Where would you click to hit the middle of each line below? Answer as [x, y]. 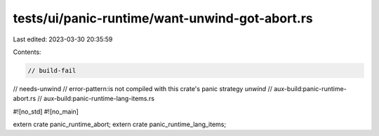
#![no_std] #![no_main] [46, 111]
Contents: [27, 52]
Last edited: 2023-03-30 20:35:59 [63, 39]
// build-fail [52, 70]
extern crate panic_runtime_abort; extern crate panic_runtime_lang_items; [120, 124]
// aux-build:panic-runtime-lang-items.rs [96, 99]
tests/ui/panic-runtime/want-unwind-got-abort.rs [163, 18]
